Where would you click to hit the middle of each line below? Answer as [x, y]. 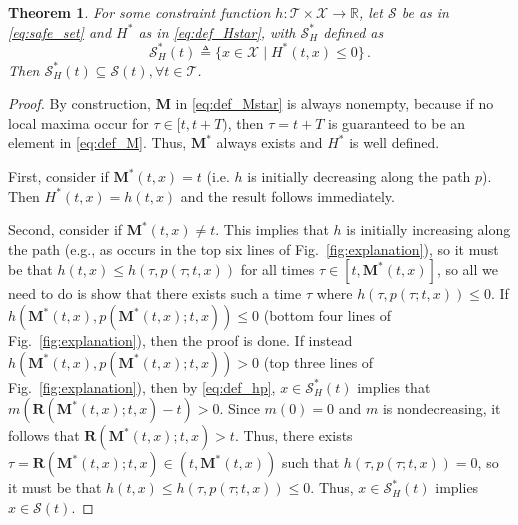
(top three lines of [318, 361]
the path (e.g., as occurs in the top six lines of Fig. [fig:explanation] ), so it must [253, 248]
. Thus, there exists [293, 435]
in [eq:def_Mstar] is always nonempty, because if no [334, 103]
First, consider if [58, 176]
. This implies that [272, 229]
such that [310, 462]
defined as [353, 31]
